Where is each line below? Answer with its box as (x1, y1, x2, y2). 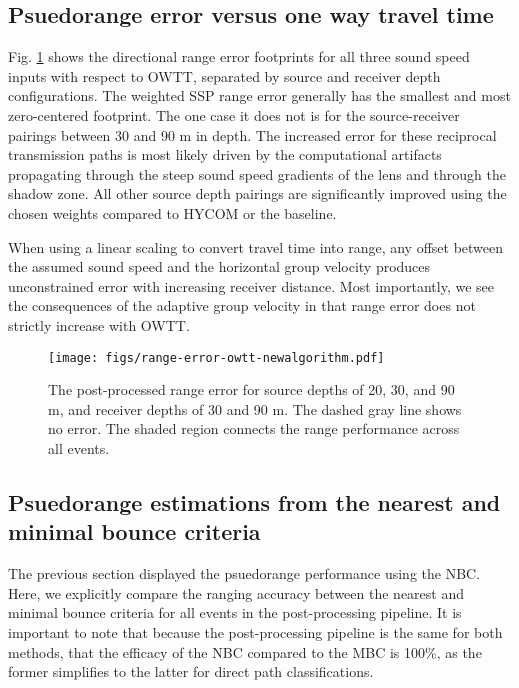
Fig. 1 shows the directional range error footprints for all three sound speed (8, 46, 470, 67)
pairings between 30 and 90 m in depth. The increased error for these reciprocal (8, 124, 497, 145)
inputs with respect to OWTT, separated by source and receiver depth (8, 65, 441, 86)
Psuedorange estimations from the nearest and (8, 486, 501, 517)
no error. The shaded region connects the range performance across (48, 418, 460, 439)
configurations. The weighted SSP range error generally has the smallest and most (8, 85, 511, 106)
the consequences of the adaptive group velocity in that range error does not (8, 295, 476, 316)
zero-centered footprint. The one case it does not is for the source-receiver (8, 104, 460, 125)
